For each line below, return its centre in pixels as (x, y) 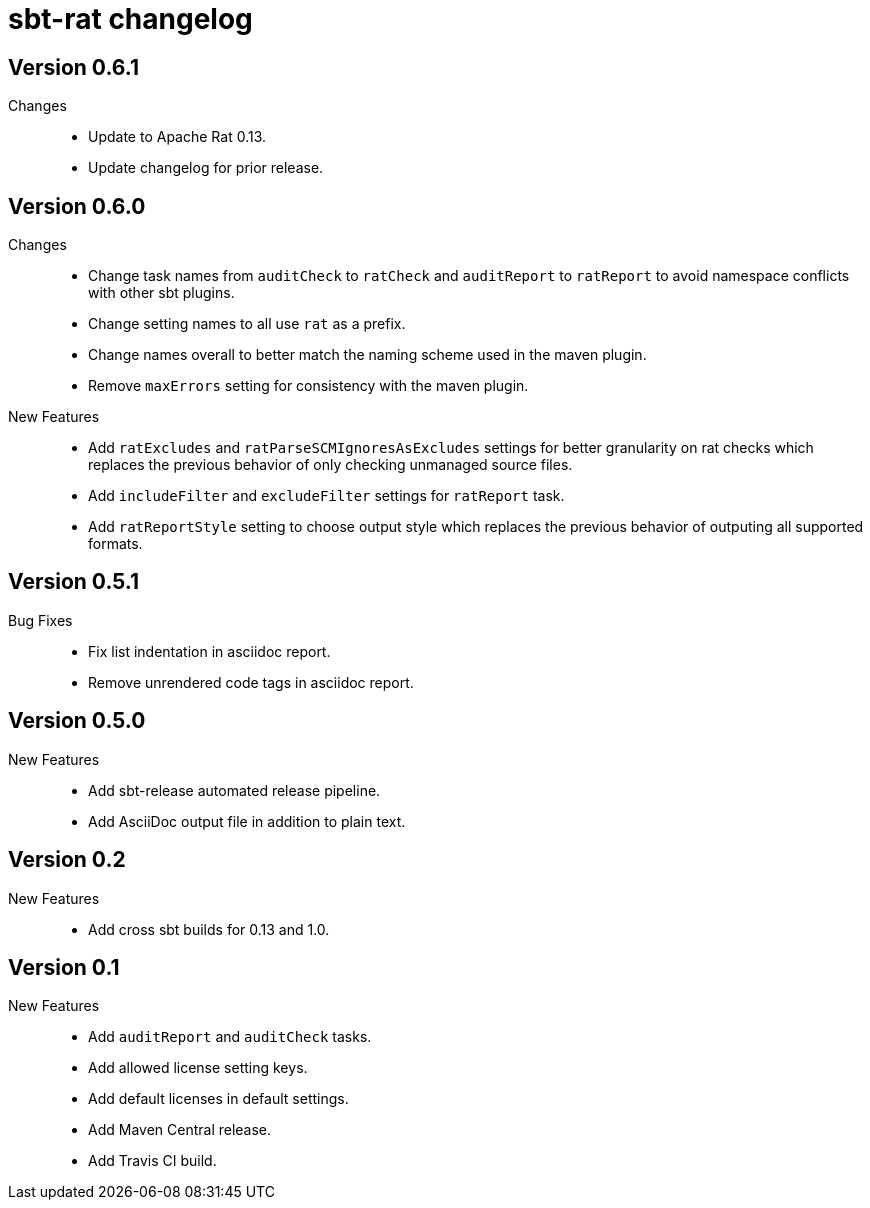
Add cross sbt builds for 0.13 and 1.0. (209, 929)
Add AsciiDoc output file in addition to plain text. (247, 821)
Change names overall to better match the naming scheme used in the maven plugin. (367, 355)
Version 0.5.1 (74, 582)
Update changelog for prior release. (206, 168)
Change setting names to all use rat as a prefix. (247, 324)
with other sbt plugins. (161, 293)
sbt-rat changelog (130, 19)
